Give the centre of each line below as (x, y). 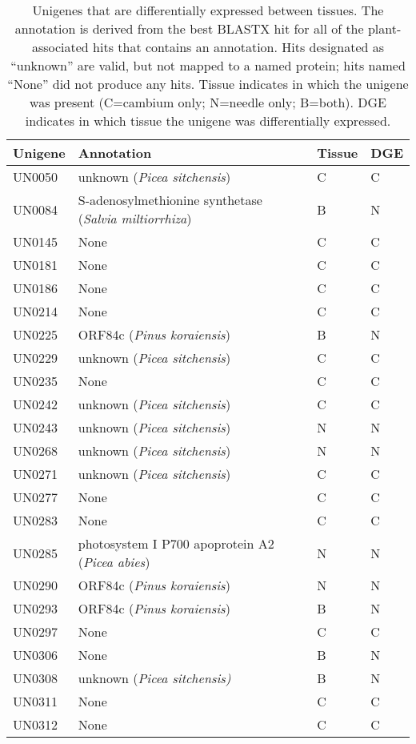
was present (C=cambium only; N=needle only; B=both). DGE (208, 102)
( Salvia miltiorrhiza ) (135, 218)
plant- (384, 28)
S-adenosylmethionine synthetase (170, 200)
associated (60, 47)
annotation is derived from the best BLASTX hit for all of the (189, 28)
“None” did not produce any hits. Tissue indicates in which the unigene (208, 84)
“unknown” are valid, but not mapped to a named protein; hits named (208, 65)
